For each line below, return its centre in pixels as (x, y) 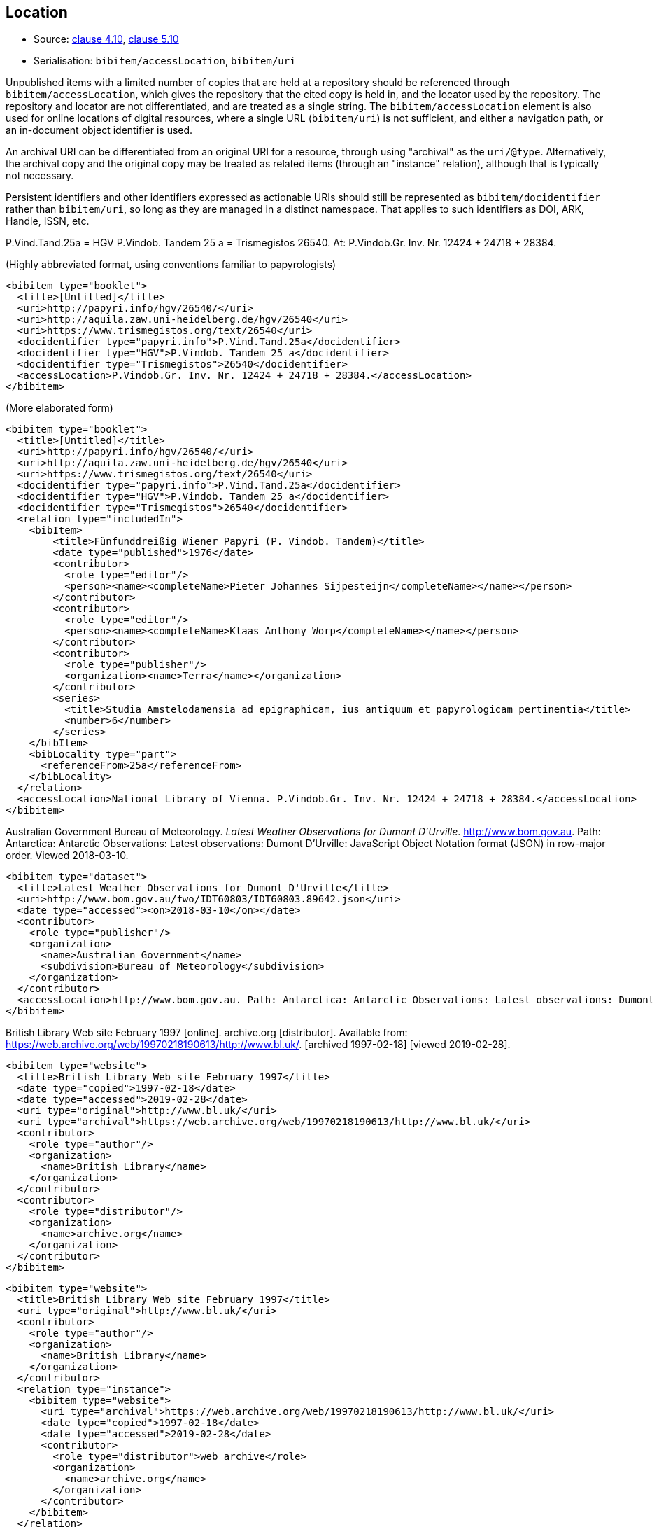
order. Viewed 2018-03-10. (67, 856)
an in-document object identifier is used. (99, 130)
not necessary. (40, 176)
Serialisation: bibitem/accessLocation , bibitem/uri (165, 61)
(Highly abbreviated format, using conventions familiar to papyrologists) (171, 265)
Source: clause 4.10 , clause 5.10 (106, 39)
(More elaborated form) (59, 408)
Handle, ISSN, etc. (48, 221)
